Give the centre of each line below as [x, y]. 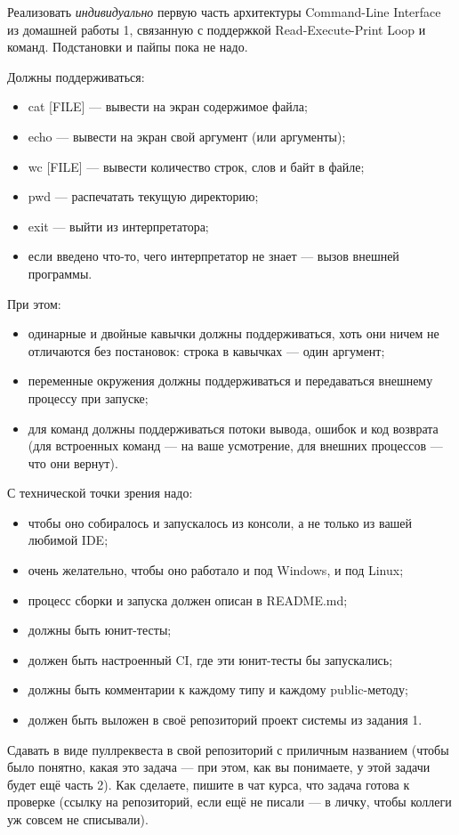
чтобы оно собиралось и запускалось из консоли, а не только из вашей [220, 522]
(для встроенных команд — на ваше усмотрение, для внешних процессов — [235, 446]
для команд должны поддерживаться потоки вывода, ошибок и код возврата [233, 428]
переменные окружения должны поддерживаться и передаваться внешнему [230, 381]
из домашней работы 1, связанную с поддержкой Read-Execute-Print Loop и [217, 29]
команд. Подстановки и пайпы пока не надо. [128, 47]
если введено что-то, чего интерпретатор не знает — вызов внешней [213, 256]
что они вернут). [73, 462]
